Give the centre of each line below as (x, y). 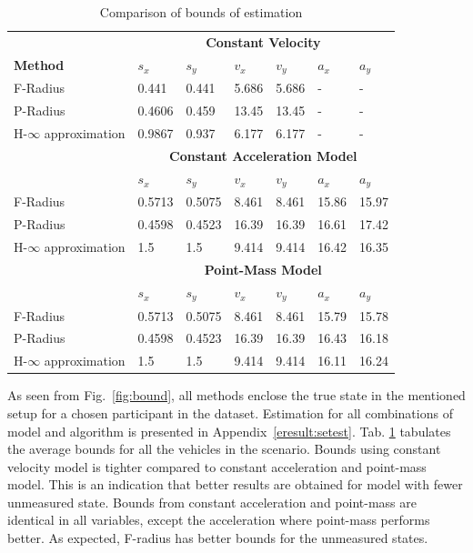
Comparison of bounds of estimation (201, 12)
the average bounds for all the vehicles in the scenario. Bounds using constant (224, 449)
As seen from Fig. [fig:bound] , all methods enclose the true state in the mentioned (236, 395)
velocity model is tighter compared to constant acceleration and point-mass (217, 466)
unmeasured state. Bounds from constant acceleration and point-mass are (212, 502)
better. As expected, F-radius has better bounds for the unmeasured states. (218, 538)
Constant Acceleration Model (263, 155)
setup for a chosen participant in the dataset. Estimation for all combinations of (230, 412)
